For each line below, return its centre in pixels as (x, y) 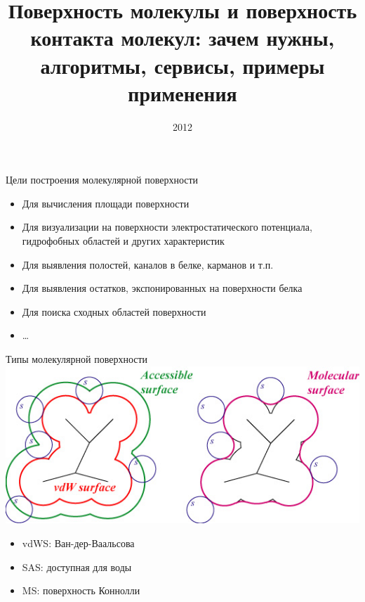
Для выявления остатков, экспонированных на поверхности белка (162, 288)
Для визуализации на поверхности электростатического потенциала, (167, 227)
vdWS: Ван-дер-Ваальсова (78, 543)
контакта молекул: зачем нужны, (182, 38)
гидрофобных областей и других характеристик (123, 241)
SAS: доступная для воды (77, 566)
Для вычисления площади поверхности (106, 203)
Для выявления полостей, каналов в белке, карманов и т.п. (148, 264)
